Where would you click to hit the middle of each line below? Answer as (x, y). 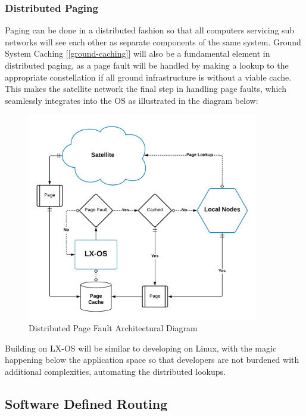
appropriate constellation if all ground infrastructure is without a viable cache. (148, 77)
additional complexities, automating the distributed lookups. (115, 371)
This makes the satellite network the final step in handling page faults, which (146, 89)
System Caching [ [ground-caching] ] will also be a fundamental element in (138, 53)
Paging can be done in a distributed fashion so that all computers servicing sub (150, 30)
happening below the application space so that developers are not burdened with (152, 360)
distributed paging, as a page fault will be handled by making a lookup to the (147, 65)
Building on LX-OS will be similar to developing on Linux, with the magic (141, 348)
